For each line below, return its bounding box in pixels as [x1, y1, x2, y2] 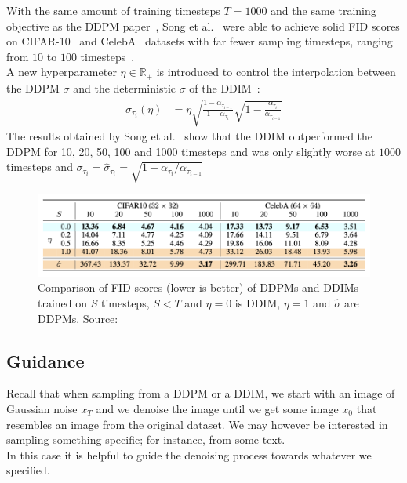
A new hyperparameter [6, 64, 117, 80]
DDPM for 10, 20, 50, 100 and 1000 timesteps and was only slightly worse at [6, 143, 376, 159]
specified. [6, 462, 50, 478]
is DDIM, [234, 294, 281, 310]
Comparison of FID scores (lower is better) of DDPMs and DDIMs [38, 279, 359, 296]
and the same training [271, 2, 376, 18]
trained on [38, 294, 88, 310]
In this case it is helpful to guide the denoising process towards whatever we [6, 446, 372, 463]
